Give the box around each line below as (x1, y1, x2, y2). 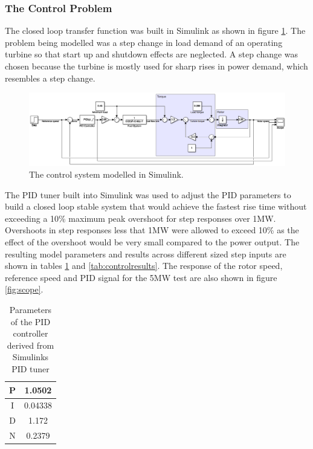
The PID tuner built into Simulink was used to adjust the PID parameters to (5, 188, 291, 201)
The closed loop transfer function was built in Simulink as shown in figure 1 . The (5, 24, 306, 37)
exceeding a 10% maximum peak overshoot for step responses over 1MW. (5, 212, 276, 224)
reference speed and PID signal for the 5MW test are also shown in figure (5, 271, 277, 283)
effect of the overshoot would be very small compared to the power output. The (5, 236, 300, 248)
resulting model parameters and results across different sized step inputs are (5, 247, 286, 260)
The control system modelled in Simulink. (29, 168, 184, 181)
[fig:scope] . (5, 283, 44, 296)
